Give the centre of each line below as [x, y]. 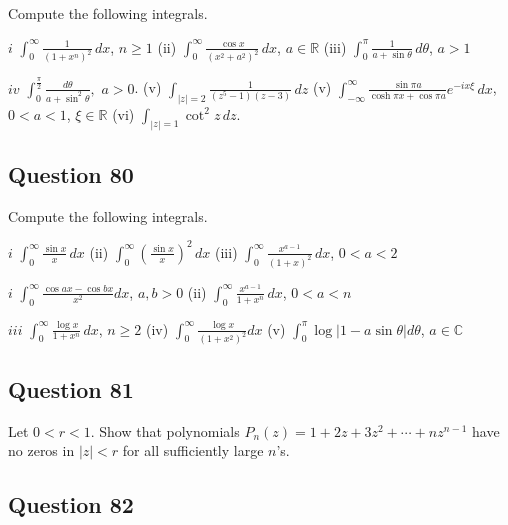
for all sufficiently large [193, 450]
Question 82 [71, 504]
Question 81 [71, 388]
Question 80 [71, 173]
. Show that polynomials [165, 430]
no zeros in [41, 450]
